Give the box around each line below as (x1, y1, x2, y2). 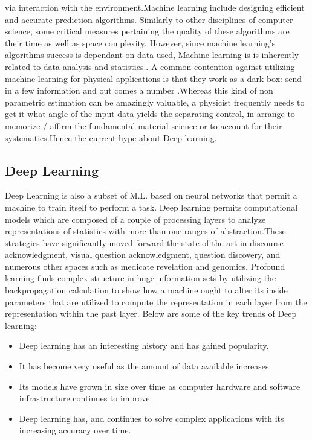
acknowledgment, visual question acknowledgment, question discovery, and (5, 248, 281, 261)
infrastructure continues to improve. (19, 392, 152, 404)
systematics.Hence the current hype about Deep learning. (5, 131, 217, 144)
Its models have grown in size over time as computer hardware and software (19, 380, 301, 392)
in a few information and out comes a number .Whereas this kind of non (5, 84, 273, 97)
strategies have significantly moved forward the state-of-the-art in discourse (5, 236, 284, 249)
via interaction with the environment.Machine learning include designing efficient (5, 1, 305, 13)
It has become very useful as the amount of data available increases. (19, 360, 271, 372)
